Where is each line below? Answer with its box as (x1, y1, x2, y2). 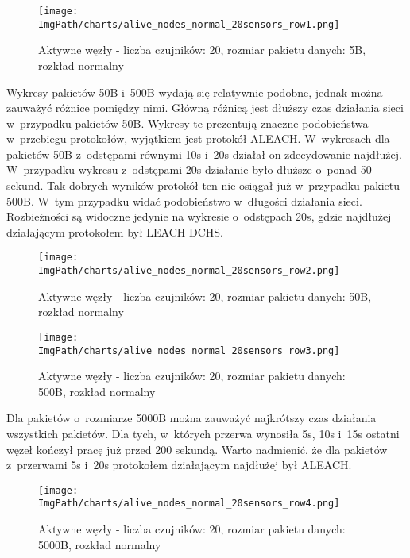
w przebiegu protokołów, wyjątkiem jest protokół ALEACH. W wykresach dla (6, 130, 390, 147)
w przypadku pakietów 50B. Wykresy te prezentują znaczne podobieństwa (6, 114, 369, 131)
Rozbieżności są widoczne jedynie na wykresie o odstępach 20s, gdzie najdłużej (6, 208, 392, 225)
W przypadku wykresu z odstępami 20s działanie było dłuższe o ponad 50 (6, 161, 372, 178)
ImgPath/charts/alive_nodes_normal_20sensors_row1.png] (38, 18, 340, 30)
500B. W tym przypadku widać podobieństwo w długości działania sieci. (6, 192, 362, 209)
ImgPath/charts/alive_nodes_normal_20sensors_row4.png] (38, 498, 340, 510)
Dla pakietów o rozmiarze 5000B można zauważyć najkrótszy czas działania (6, 410, 377, 426)
